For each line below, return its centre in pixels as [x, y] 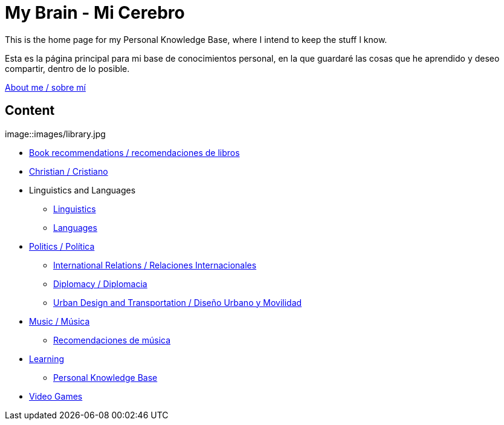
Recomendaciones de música [112, 340]
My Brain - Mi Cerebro [95, 13]
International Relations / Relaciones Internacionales [155, 265]
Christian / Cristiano [69, 171]
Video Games [56, 396]
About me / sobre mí [45, 87]
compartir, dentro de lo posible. [67, 68]
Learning [47, 358]
